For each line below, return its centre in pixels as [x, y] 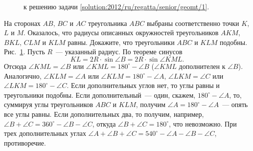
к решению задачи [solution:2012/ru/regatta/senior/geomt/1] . [116, 6]
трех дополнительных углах [45, 133]
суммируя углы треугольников [49, 104]
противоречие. [25, 142]
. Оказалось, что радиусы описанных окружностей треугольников [121, 32]
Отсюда [15, 66]
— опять [235, 104]
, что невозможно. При [203, 123]
